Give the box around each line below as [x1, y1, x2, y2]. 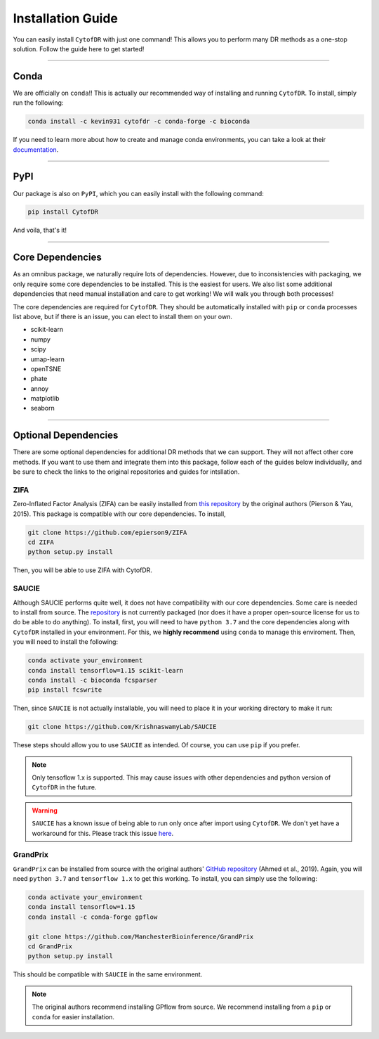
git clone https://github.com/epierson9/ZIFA [27, 528, 187, 536]
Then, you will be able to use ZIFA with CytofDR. [13, 566, 152, 574]
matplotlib [30, 394, 60, 403]
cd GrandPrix [27, 943, 73, 950]
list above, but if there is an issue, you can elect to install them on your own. [13, 312, 233, 321]
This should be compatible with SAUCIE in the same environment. [13, 970, 203, 979]
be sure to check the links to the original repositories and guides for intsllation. [13, 467, 240, 476]
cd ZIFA [27, 538, 54, 546]
